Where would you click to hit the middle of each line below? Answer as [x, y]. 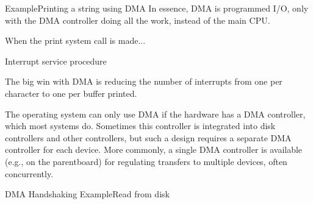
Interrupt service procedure [56, 61]
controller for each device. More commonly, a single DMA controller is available [154, 149]
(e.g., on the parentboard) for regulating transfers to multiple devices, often [146, 161]
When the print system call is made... [75, 40]
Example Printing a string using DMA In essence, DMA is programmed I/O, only [157, 8]
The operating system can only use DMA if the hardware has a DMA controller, [155, 114]
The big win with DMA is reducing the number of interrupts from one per [144, 81]
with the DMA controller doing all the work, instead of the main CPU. [138, 20]
